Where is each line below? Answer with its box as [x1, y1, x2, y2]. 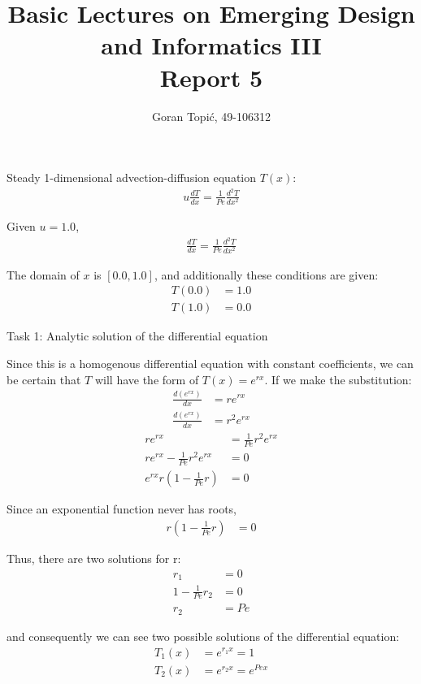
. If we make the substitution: [264, 370, 412, 387]
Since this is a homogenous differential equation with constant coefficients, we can [7, 355, 414, 372]
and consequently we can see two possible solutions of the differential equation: [7, 627, 400, 644]
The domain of [7, 266, 80, 283]
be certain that [7, 370, 81, 387]
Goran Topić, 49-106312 [152, 107, 271, 124]
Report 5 [159, 60, 263, 93]
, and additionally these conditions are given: [154, 266, 379, 283]
